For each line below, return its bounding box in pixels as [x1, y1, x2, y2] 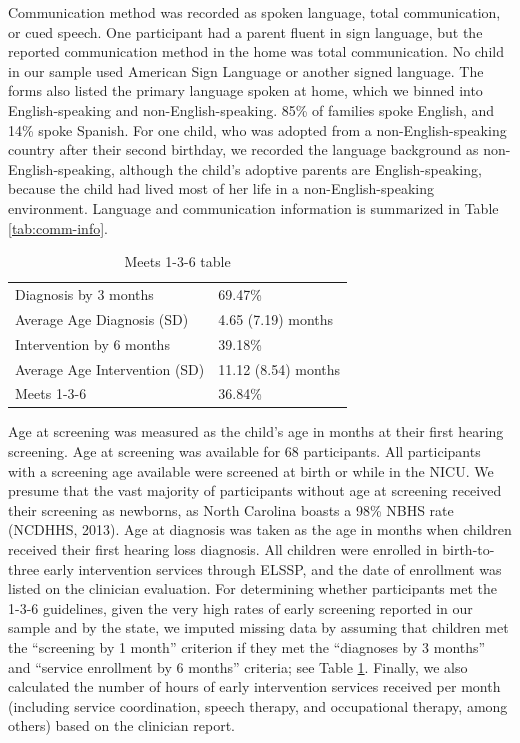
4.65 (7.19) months [218, 308, 334, 329]
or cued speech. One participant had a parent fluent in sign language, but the [8, 21, 483, 42]
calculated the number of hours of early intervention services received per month [8, 676, 501, 697]
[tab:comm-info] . [8, 217, 108, 238]
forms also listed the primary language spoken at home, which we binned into [8, 80, 483, 101]
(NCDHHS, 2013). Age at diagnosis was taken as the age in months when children [8, 519, 512, 540]
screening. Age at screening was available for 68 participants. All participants [8, 441, 481, 462]
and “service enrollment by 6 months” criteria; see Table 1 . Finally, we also [8, 656, 468, 677]
